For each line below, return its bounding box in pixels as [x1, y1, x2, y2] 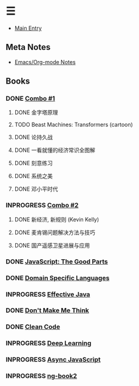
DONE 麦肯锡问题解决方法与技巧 [14, 229, 95, 236]
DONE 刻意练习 [14, 160, 53, 167]
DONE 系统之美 [14, 173, 53, 180]
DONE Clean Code [5, 323, 60, 331]
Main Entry [14, 24, 42, 32]
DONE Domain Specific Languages [5, 273, 110, 282]
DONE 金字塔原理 [14, 109, 58, 116]
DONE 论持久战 [14, 134, 53, 141]
